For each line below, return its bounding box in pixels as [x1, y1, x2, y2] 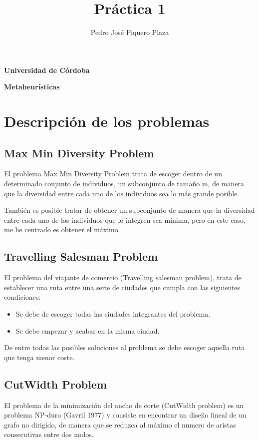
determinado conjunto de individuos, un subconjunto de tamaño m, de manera [4, 178, 244, 189]
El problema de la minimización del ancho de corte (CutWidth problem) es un [4, 400, 244, 410]
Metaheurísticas [4, 81, 60, 92]
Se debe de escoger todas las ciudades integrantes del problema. [15, 309, 211, 319]
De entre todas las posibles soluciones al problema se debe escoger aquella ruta [4, 342, 245, 353]
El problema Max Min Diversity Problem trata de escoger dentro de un [4, 168, 222, 179]
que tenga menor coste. [4, 352, 75, 362]
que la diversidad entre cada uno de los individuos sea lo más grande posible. [4, 188, 240, 198]
